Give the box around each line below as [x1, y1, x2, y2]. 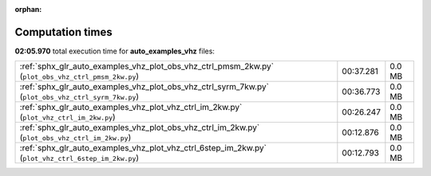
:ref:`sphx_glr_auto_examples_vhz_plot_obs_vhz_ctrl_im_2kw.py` [19, 122, 260, 133]
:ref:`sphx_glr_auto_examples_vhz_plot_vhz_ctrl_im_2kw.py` [19, 102, 243, 113]
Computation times [14, 25, 113, 39]
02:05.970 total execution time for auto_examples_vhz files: [14, 46, 215, 56]
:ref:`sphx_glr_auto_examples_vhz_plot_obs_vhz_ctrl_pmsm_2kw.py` [19, 61, 275, 72]
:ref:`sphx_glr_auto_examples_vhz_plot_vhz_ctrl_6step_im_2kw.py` [19, 143, 267, 154]
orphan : [14, 5, 42, 14]
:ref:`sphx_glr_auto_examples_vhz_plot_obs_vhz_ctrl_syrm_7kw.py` [19, 81, 269, 92]
